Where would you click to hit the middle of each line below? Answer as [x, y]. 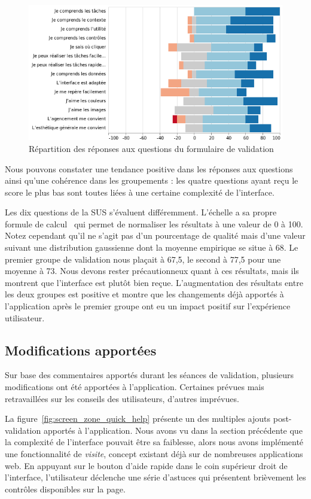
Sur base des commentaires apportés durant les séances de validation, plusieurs [150, 375]
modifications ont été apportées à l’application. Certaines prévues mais [135, 387]
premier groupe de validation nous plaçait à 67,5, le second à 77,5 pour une [143, 259]
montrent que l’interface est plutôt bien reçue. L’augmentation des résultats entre [154, 282]
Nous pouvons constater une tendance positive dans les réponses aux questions [149, 168]
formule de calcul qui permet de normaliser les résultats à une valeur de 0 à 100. [154, 223]
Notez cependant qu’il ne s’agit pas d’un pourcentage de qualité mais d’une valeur [155, 235]
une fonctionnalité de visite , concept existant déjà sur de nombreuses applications [154, 453]
